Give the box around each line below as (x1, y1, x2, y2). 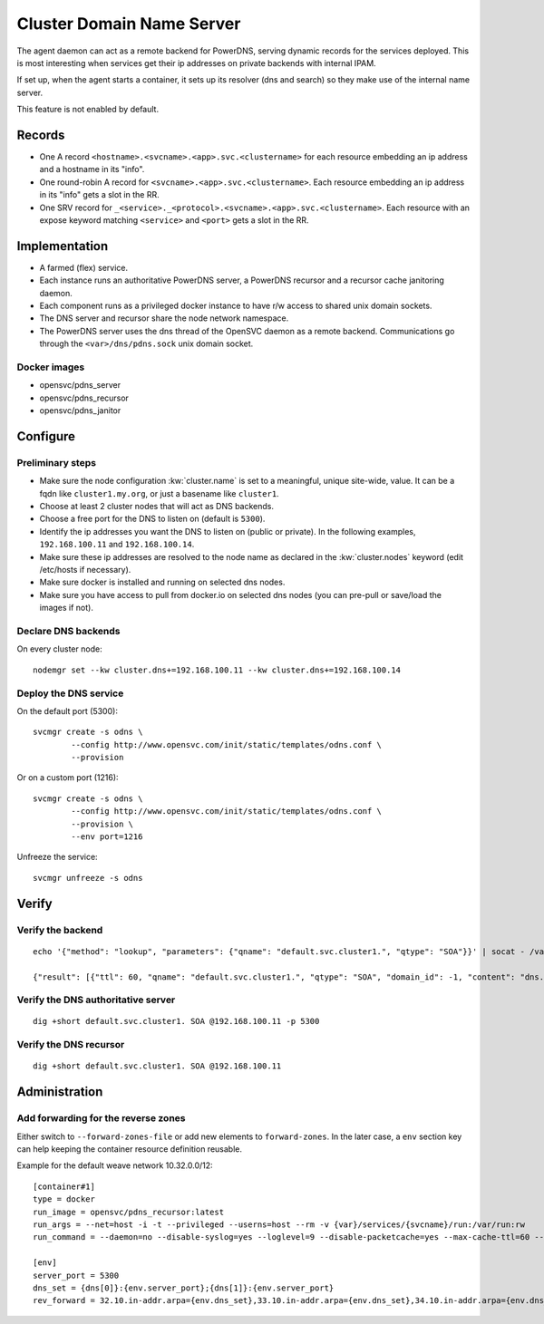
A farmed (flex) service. (39, 262, 129, 273)
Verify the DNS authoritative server (16, 993, 176, 1006)
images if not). (39, 603, 94, 614)
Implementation (16, 238, 109, 254)
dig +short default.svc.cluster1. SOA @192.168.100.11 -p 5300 (33, 1016, 320, 1027)
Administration (16, 1084, 103, 1100)
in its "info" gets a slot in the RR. (39, 189, 160, 200)
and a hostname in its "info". (39, 164, 145, 175)
